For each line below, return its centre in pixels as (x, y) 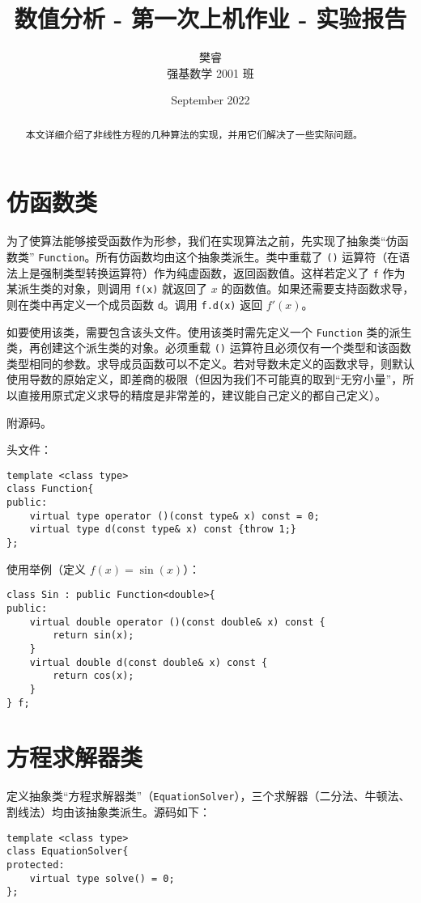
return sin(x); (94, 636)
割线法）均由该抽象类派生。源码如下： (108, 812)
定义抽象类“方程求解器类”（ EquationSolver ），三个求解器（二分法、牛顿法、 (208, 796)
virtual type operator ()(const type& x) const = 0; (174, 516)
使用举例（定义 (46, 568)
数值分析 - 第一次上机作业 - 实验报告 (210, 18)
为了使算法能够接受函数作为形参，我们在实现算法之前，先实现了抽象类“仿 (202, 241)
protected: (36, 865)
